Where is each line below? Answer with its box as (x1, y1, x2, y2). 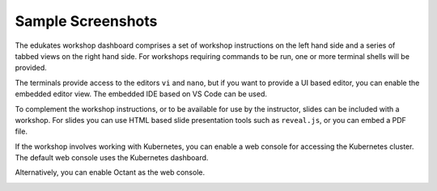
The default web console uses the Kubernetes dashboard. (15, 153, 209, 163)
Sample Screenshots (15, 12, 158, 30)
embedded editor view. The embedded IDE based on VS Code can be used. (15, 89, 267, 99)
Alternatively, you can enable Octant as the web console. (15, 168, 206, 177)
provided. (15, 63, 48, 73)
